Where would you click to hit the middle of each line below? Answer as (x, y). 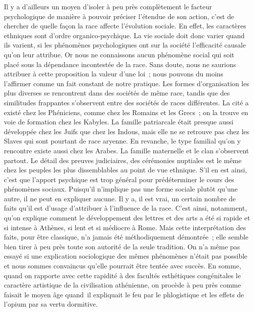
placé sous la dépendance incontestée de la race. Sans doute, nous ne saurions (120, 64)
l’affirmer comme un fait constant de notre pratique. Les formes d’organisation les (127, 83)
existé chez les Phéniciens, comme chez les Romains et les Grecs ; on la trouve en (126, 112)
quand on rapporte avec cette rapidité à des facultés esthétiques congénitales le (122, 275)
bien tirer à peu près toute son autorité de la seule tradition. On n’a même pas (122, 246)
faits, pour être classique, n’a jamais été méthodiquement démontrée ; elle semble (126, 237)
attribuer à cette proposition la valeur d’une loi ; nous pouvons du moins (114, 74)
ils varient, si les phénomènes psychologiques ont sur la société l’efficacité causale (125, 45)
